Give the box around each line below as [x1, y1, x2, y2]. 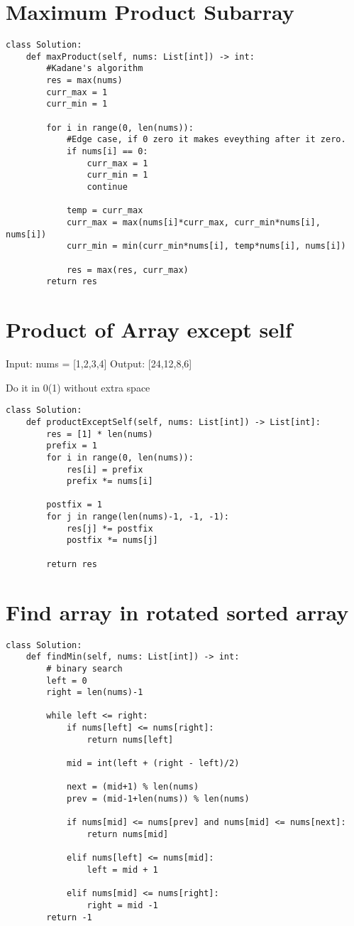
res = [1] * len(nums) [46, 429, 153, 439]
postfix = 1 [46, 500, 103, 510]
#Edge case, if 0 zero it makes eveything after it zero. [66, 134, 346, 145]
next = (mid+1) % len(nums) [66, 782, 199, 792]
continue [87, 182, 128, 192]
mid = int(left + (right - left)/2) [66, 758, 240, 769]
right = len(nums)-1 [46, 687, 143, 698]
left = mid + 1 [87, 865, 158, 875]
